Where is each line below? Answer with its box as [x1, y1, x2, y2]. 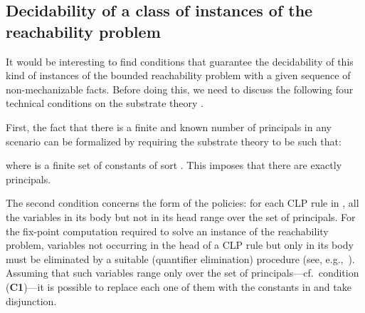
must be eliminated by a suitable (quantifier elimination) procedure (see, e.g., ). [6, 251, 355, 266]
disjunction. [6, 293, 57, 308]
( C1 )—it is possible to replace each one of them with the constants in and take [6, 279, 351, 294]
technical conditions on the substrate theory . [6, 96, 203, 111]
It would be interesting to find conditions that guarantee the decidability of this [6, 53, 354, 68]
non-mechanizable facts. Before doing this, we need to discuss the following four [6, 81, 354, 96]
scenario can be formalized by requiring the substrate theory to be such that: [6, 133, 342, 148]
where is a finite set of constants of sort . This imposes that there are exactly [6, 158, 342, 173]
